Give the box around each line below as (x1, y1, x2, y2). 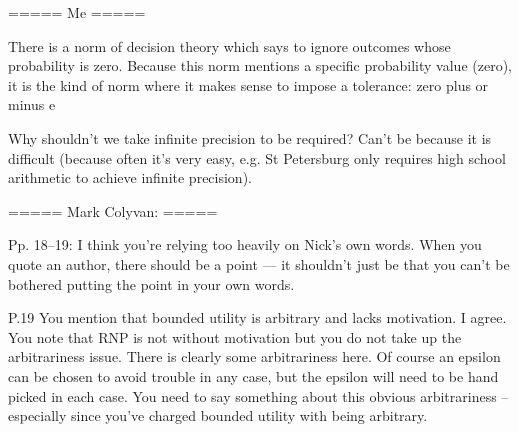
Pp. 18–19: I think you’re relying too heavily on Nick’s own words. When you (8, 234, 482, 255)
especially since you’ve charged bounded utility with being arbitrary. (8, 405, 428, 426)
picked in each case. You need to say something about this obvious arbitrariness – (8, 385, 509, 406)
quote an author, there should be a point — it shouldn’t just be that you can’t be (8, 253, 510, 274)
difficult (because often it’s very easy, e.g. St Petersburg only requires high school (8, 147, 506, 168)
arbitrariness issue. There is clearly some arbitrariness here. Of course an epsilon (8, 346, 501, 367)
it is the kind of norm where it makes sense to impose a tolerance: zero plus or (8, 74, 489, 95)
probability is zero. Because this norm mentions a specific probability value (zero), (8, 55, 512, 76)
